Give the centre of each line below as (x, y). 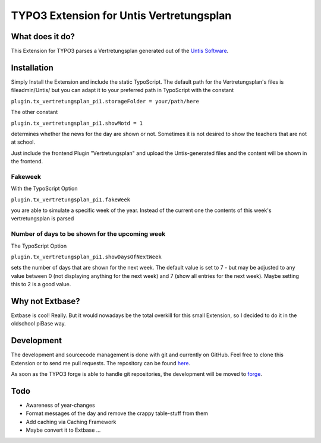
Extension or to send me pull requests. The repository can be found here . (100, 363)
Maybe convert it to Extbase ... (63, 430)
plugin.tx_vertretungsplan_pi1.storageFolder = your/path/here (105, 101)
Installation (32, 67)
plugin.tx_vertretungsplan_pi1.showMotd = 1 (77, 123)
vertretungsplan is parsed (43, 219)
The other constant (34, 112)
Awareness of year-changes (60, 405)
